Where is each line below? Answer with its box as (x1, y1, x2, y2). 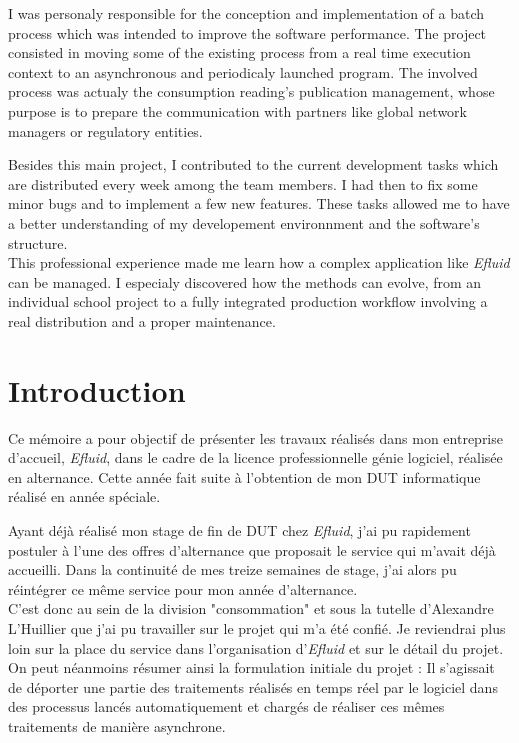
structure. (8, 232, 68, 253)
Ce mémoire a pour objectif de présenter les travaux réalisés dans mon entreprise (8, 427, 503, 448)
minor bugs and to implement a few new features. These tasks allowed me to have (8, 193, 510, 214)
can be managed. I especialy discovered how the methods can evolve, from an (8, 271, 482, 292)
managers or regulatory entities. (8, 120, 203, 141)
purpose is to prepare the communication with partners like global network (8, 100, 467, 121)
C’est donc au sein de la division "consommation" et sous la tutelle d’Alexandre (8, 598, 494, 619)
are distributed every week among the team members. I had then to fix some (8, 173, 478, 194)
